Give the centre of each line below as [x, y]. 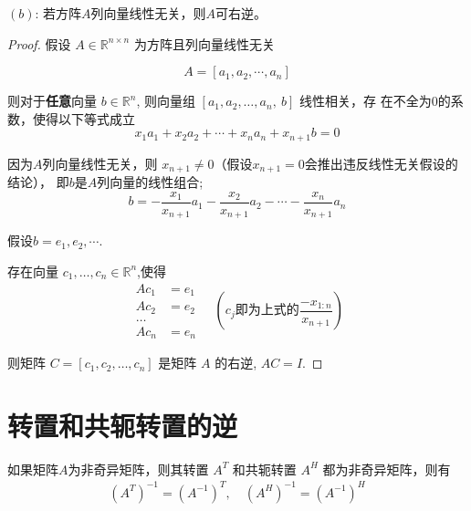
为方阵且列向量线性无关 [204, 43]
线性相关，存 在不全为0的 [375, 101]
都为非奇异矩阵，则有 [387, 469]
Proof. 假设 [39, 43]
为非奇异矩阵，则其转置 [138, 469]
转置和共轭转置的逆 [123, 425]
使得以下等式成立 [84, 118]
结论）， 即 [38, 182]
